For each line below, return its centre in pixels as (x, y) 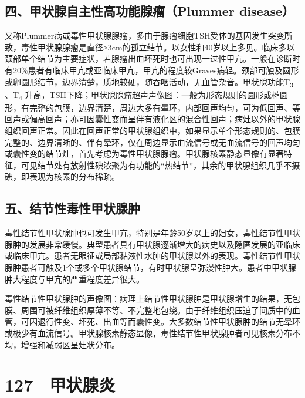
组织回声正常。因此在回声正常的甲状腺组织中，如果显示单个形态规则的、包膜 (152, 131)
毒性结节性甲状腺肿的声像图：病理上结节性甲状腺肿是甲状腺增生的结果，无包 (152, 298)
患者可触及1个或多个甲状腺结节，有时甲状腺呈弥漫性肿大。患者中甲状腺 (158, 267)
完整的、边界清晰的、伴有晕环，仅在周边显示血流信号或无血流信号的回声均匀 (152, 142)
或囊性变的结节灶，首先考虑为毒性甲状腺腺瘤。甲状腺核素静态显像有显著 (144, 154)
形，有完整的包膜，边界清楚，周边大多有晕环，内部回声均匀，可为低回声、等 (152, 107)
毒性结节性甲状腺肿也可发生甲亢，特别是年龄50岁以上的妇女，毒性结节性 (144, 233)
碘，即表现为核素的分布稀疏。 (62, 176)
